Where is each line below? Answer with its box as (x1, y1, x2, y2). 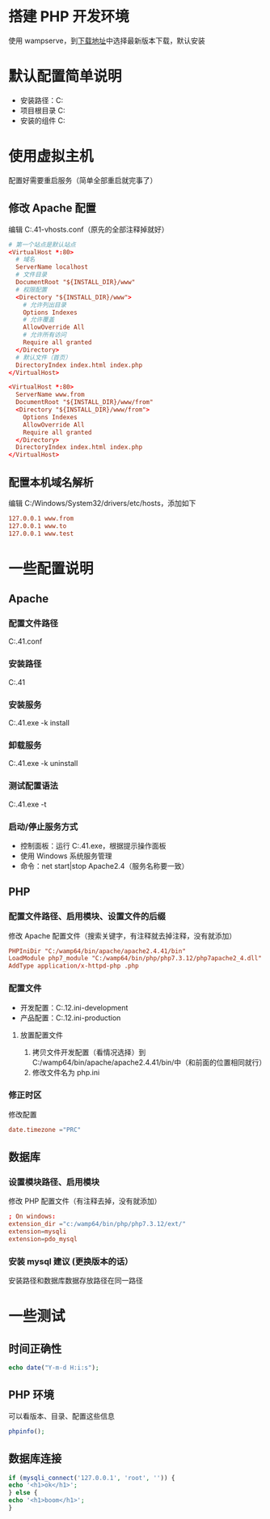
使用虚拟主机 (8, 147, 95, 166)
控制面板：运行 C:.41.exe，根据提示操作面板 (19, 840, 167, 850)
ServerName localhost (15, 263, 89, 271)
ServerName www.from (15, 390, 85, 399)
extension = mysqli (8, 1228, 67, 1236)
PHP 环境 (8, 1388, 54, 1402)
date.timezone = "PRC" (8, 1125, 82, 1134)
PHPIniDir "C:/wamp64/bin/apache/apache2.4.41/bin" (8, 947, 186, 955)
